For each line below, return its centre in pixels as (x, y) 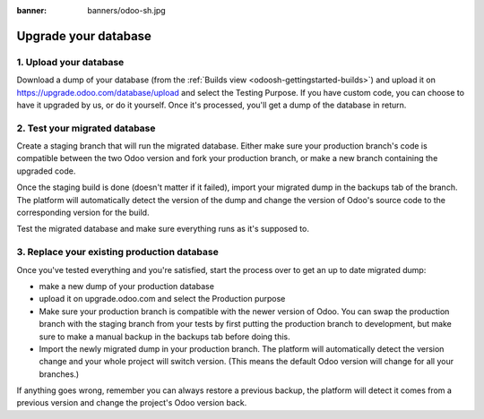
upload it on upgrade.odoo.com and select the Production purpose (162, 299)
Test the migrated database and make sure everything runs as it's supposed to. (163, 229)
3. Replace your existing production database (117, 252)
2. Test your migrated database (86, 128)
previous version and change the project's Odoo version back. (132, 403)
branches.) (59, 374)
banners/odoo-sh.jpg (126, 10)
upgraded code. (46, 171)
